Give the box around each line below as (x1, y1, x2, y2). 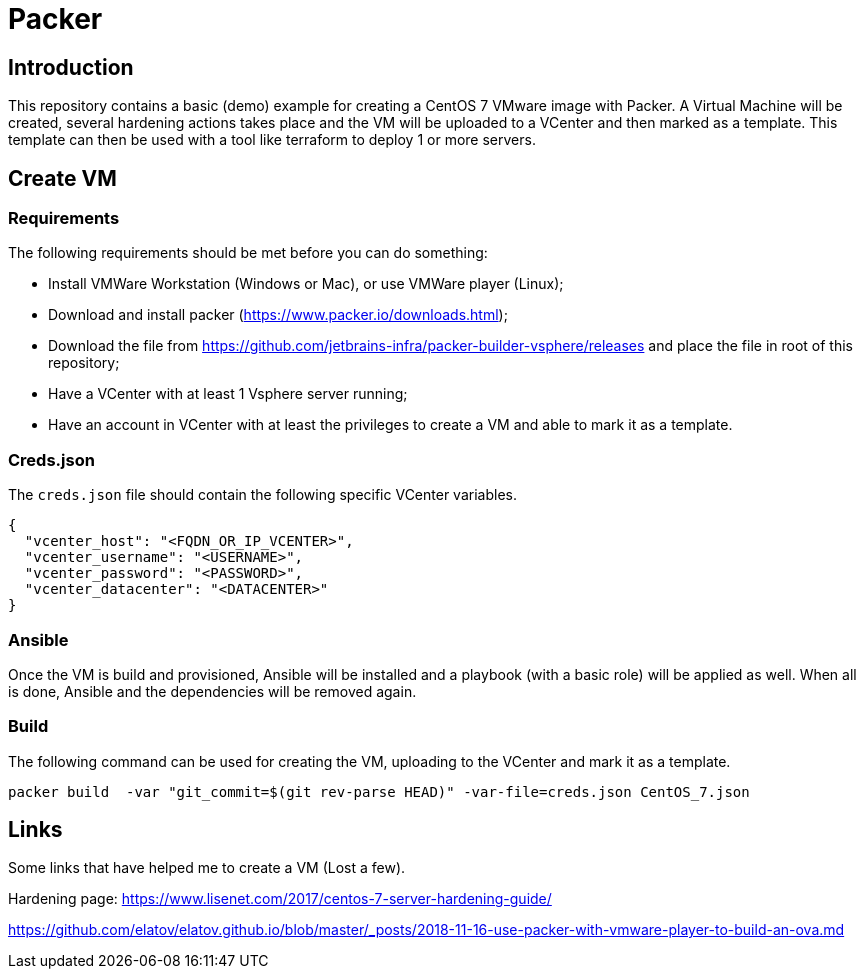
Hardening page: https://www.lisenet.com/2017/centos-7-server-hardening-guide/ (8, 890, 552, 908)
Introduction (8, 54, 134, 80)
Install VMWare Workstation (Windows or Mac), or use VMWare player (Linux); (48, 275, 564, 293)
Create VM (8, 165, 117, 191)
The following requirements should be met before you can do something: (8, 244, 488, 262)
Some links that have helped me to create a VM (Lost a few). (8, 859, 406, 877)
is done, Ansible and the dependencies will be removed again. (8, 682, 417, 700)
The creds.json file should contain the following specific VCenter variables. (8, 486, 517, 504)
